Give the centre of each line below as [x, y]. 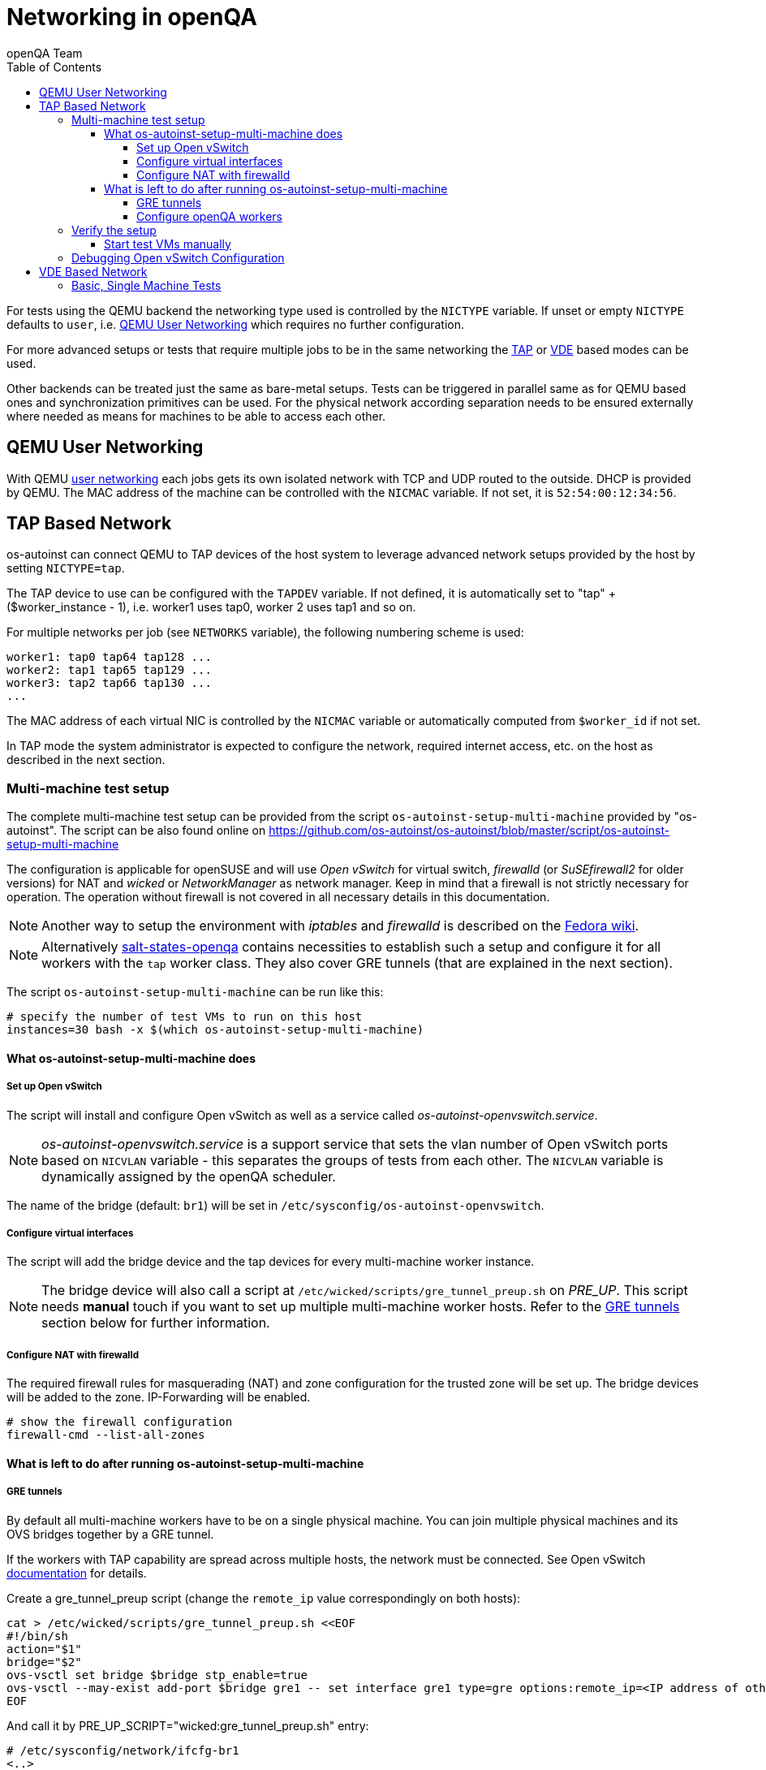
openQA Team [45, 53]
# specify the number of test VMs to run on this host [185, 1017]
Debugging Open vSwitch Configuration [178, 257]
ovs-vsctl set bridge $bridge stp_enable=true [157, 1675]
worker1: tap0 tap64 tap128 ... [109, 657]
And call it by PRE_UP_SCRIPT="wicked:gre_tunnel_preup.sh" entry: [188, 1725]
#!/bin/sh [37, 1636]
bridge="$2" [44, 1662]
